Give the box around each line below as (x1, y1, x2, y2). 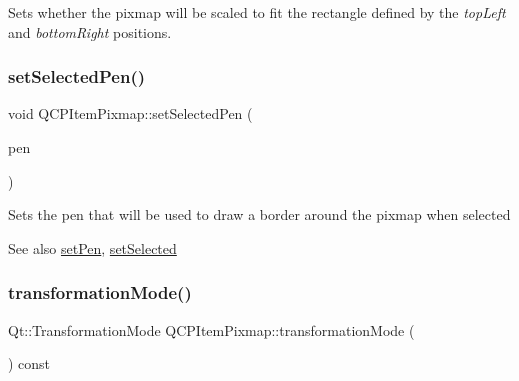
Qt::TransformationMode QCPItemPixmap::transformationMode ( (8, 319, 415, 340)
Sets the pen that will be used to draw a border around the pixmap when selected (8, 204, 511, 225)
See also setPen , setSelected (8, 237, 177, 258)
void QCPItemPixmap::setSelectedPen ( (8, 103, 253, 124)
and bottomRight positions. (8, 21, 172, 42)
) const (8, 353, 51, 374)
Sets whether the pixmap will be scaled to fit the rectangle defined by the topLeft (8, 2, 506, 22)
